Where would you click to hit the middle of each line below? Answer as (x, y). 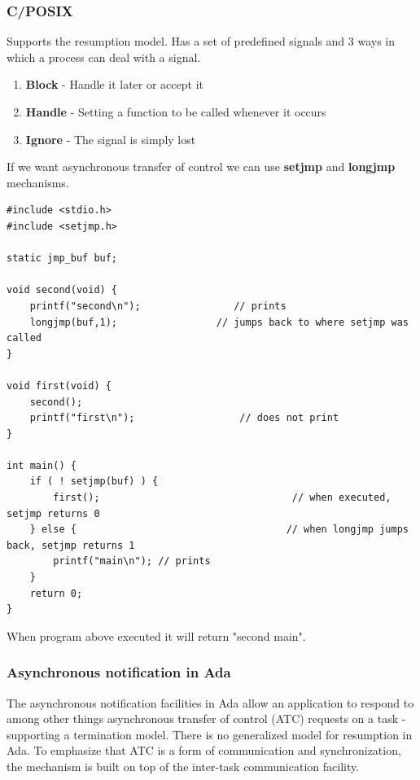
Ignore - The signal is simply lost (111, 139)
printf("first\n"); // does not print (184, 418)
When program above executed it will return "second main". (156, 635)
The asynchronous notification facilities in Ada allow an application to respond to (210, 702)
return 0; (56, 593)
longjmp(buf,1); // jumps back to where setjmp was (219, 322)
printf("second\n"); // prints (158, 306)
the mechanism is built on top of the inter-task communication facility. (183, 766)
